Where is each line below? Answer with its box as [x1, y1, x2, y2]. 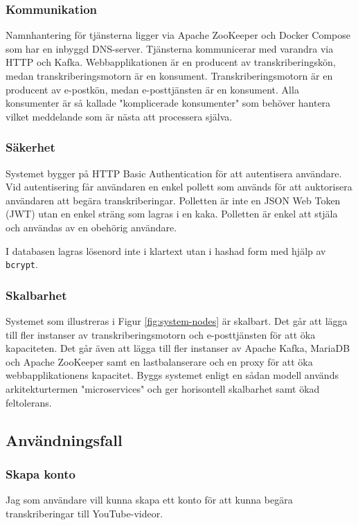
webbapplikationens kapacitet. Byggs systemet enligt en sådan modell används [6, 368, 339, 382]
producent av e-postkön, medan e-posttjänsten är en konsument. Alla [6, 82, 299, 96]
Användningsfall [6, 429, 123, 450]
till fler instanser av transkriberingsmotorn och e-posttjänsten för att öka [6, 327, 316, 341]
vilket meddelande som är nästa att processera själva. [6, 109, 233, 123]
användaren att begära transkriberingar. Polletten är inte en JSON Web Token [6, 193, 341, 207]
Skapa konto [6, 465, 75, 482]
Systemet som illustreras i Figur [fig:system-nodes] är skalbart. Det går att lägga [6, 314, 348, 328]
